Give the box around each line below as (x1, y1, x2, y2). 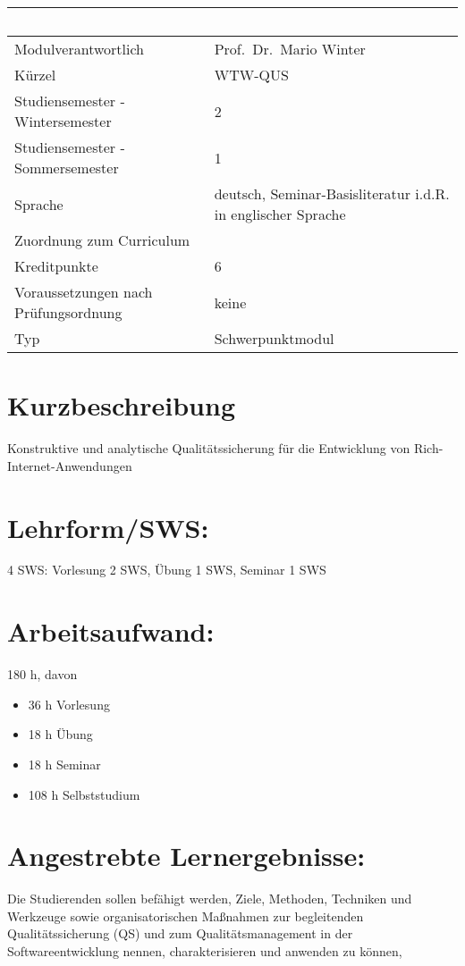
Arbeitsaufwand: (7, 613, 215, 650)
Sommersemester (14, 157, 119, 178)
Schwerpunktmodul (214, 328, 334, 349)
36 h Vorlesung (28, 694, 110, 713)
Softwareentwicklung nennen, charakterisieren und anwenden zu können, (7, 942, 402, 961)
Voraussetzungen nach (14, 281, 153, 302)
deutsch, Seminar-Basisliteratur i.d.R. (214, 183, 450, 204)
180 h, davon (7, 665, 78, 684)
